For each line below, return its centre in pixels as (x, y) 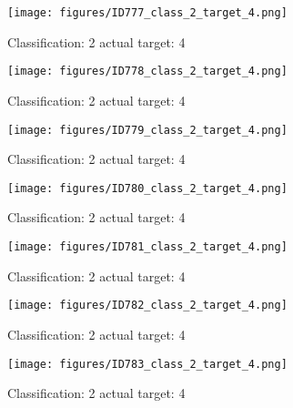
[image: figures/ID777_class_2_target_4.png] (147, 13)
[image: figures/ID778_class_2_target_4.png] (147, 71)
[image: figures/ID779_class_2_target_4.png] (147, 130)
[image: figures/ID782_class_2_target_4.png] (147, 306)
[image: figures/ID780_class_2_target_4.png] (147, 188)
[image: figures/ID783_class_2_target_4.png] (147, 364)
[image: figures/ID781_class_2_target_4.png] (147, 247)
